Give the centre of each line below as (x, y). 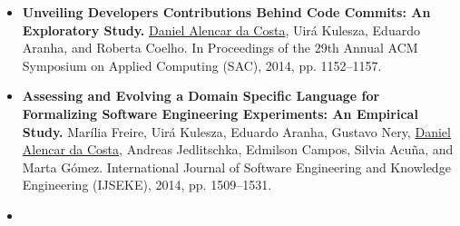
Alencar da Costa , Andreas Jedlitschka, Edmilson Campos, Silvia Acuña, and (238, 149)
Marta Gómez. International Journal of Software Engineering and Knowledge (236, 167)
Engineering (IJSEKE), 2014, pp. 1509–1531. (147, 185)
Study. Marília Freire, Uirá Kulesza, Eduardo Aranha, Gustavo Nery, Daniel (236, 131)
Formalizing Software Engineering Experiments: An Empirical (220, 113)
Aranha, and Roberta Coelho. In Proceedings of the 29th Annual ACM (220, 48)
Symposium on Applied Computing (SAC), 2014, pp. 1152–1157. (202, 65)
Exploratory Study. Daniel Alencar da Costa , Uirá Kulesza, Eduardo (221, 29)
